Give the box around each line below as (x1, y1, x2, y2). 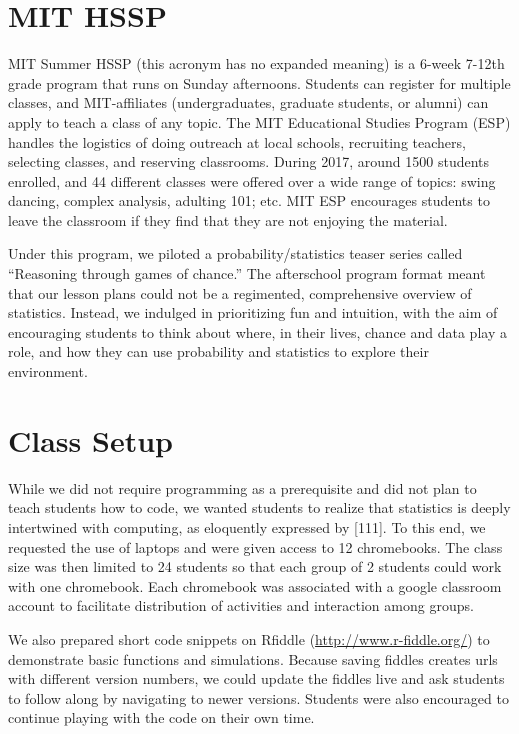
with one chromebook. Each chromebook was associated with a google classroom (8, 575, 502, 596)
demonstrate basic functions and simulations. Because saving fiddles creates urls (8, 648, 498, 669)
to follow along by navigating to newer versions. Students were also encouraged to (8, 687, 509, 708)
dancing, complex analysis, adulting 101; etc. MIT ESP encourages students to (8, 190, 490, 211)
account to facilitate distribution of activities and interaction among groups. (8, 595, 474, 616)
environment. (8, 361, 88, 382)
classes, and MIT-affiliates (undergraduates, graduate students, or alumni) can (8, 92, 489, 113)
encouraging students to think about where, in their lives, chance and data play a (8, 321, 507, 342)
